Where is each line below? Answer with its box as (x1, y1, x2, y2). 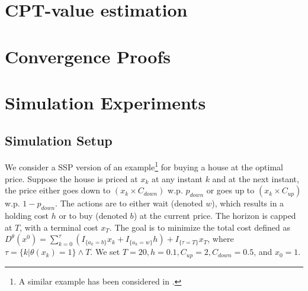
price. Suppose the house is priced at (5, 172, 138, 185)
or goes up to (206, 184, 255, 196)
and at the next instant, (212, 172, 299, 185)
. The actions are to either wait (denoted (55, 197, 203, 209)
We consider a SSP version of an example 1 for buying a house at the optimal (5, 159, 283, 173)
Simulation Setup (5, 131, 113, 149)
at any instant (151, 172, 203, 185)
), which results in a (211, 197, 284, 209)
